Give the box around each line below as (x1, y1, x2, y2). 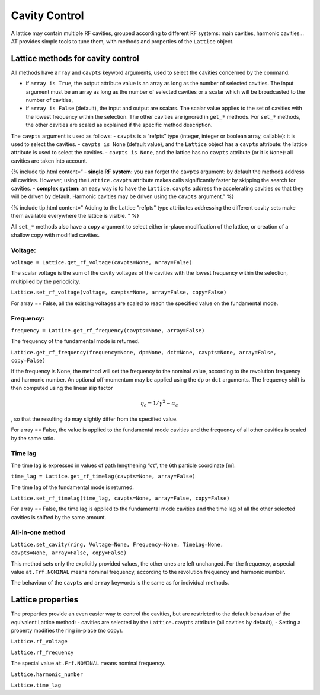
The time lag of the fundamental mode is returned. (11, 484, 135, 491)
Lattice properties (11, 595, 79, 605)
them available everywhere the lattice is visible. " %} (11, 212, 139, 220)
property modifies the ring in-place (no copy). (11, 627, 123, 634)
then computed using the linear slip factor (11, 385, 113, 392)
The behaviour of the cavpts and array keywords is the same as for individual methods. (11, 579, 229, 586)
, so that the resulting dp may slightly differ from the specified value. (11, 415, 178, 423)
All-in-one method (11, 528, 66, 537)
